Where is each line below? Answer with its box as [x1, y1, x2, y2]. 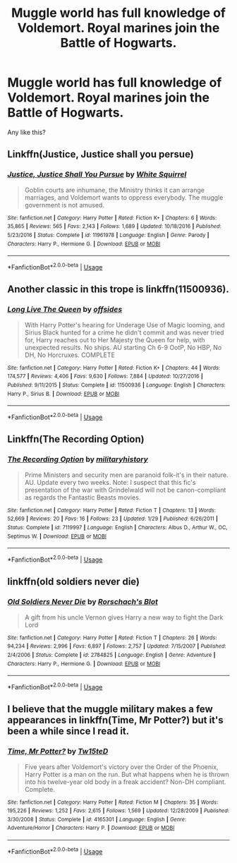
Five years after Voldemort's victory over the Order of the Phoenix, [24, 762, 219, 771]
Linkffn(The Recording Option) [7, 433, 145, 445]
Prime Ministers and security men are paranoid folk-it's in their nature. [24, 471, 229, 479]
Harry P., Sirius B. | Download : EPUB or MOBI [7, 390, 120, 397]
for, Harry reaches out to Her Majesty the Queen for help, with [24, 335, 206, 344]
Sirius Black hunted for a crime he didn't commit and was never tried [24, 328, 224, 337]
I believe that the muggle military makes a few [7, 704, 213, 716]
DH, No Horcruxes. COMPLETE [24, 351, 115, 359]
